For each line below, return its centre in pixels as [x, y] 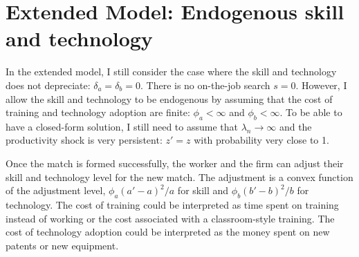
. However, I [321, 85]
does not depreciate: [48, 85]
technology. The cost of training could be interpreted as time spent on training [172, 205]
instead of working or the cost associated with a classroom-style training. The [170, 218]
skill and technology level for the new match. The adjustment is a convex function [179, 177]
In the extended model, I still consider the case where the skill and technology [171, 72]
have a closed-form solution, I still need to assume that [122, 126]
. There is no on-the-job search [205, 85]
